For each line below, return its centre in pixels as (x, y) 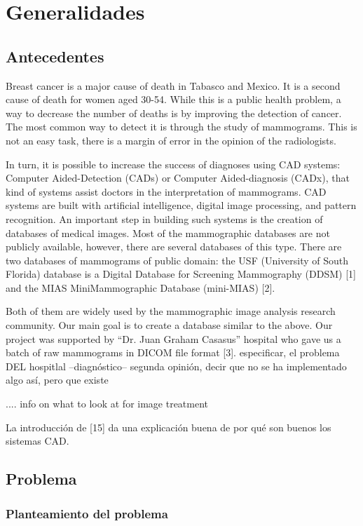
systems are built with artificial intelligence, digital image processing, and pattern (181, 205)
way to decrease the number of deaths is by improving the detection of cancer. (174, 113)
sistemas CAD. (37, 441)
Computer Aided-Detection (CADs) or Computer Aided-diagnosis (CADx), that (178, 178)
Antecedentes (55, 56)
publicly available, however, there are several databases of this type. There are (174, 247)
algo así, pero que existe (57, 380)
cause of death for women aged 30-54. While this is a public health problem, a (173, 99)
